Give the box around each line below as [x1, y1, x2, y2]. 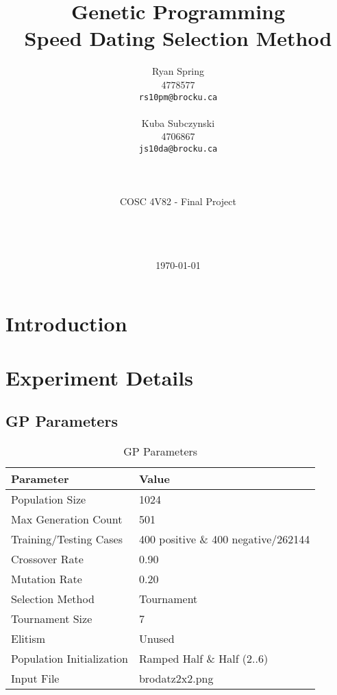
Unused [138, 631, 175, 647]
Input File [11, 670, 60, 687]
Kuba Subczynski [141, 115, 215, 130]
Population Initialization [11, 650, 128, 667]
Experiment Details [5, 363, 193, 391]
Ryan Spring [151, 64, 205, 78]
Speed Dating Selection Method [24, 24, 332, 52]
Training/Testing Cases [11, 531, 123, 547]
